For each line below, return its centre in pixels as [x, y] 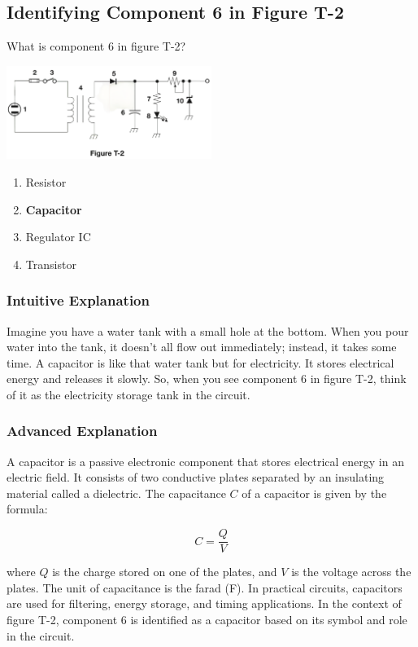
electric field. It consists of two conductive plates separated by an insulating [196, 477]
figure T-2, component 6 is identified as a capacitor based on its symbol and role [207, 619]
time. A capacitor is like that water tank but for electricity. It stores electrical [200, 362]
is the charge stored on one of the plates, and [165, 572]
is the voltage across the [351, 572]
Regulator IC [58, 237]
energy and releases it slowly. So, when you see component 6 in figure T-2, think [207, 379]
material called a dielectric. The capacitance [116, 493]
